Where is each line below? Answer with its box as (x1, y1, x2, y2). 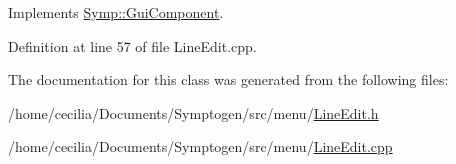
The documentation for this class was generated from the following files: (8, 69, 449, 90)
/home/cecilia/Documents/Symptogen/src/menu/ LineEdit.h (8, 102, 379, 123)
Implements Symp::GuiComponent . (8, 2, 224, 22)
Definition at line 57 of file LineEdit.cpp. (8, 35, 257, 56)
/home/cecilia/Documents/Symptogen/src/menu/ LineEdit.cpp (8, 136, 393, 157)
